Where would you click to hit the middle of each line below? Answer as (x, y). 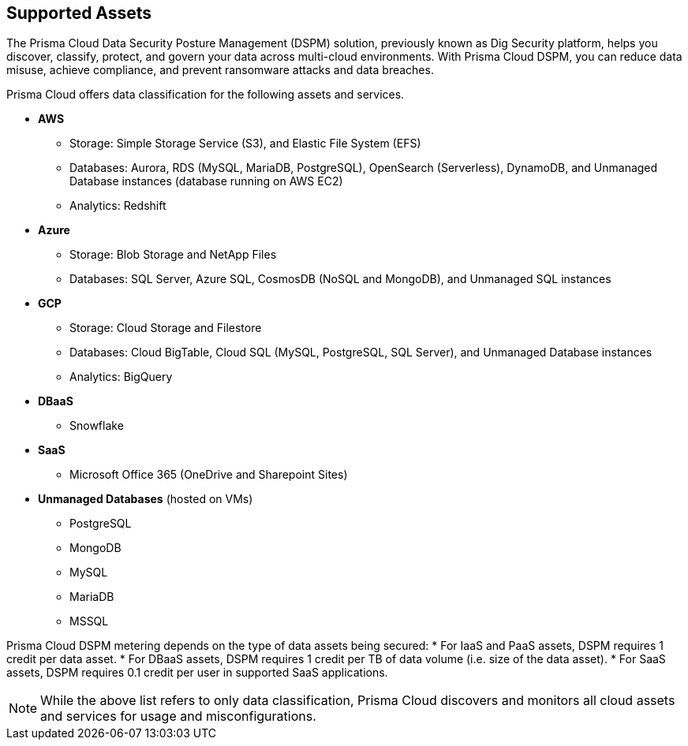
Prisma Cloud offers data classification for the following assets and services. (206, 95)
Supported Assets (79, 13)
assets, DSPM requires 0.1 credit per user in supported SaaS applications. (197, 673)
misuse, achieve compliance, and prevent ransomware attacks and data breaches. (220, 70)
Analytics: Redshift (118, 206)
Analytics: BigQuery (121, 377)
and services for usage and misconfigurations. (178, 716)
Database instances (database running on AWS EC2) (206, 181)
